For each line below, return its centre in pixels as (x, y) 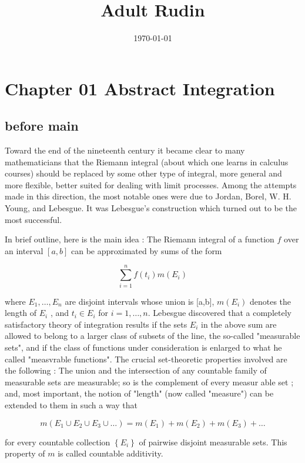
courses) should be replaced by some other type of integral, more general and (143, 173)
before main (42, 126)
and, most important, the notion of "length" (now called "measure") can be (139, 393)
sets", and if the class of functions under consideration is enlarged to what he (143, 347)
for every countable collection (58, 442)
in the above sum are (239, 324)
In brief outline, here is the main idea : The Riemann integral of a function (140, 239)
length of (21, 313)
